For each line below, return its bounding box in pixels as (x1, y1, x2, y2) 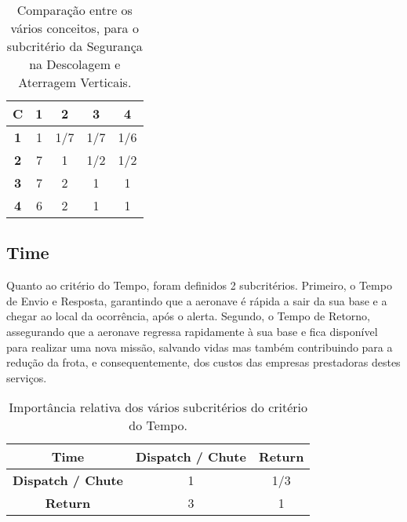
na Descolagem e (29, 55, 121, 73)
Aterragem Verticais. (18, 73, 132, 91)
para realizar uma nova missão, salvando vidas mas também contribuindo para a (6, 338, 393, 355)
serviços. (6, 369, 47, 385)
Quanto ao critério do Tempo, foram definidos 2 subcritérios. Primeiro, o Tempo (6, 277, 392, 294)
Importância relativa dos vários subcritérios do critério (9, 398, 308, 417)
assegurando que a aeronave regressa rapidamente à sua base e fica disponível (6, 323, 378, 339)
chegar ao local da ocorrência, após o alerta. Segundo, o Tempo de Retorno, (6, 308, 371, 324)
